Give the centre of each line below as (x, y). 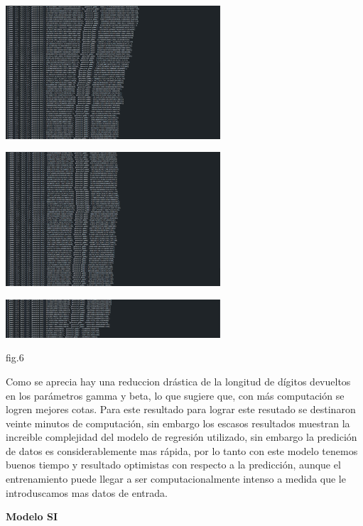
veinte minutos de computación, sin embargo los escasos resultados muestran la (178, 423)
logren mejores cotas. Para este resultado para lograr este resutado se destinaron (181, 409)
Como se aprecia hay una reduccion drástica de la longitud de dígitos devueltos (178, 381)
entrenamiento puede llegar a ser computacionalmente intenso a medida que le (176, 479)
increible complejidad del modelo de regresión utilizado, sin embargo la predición (181, 437)
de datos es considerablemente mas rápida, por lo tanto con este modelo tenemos (182, 450)
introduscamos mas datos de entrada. (87, 492)
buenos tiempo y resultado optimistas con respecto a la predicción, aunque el (173, 465)
